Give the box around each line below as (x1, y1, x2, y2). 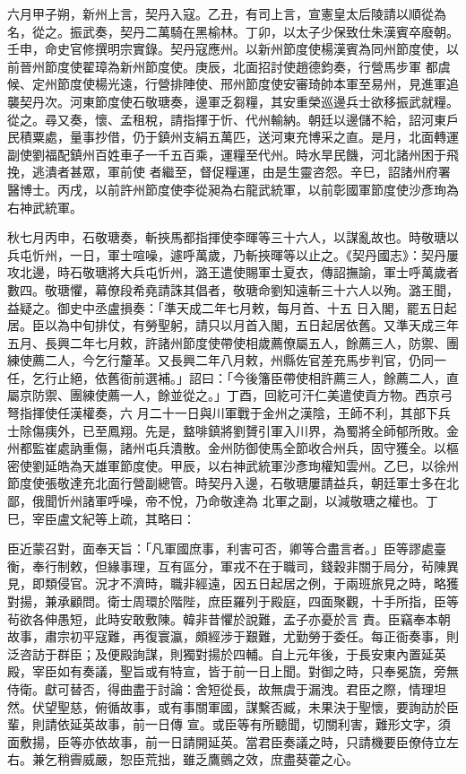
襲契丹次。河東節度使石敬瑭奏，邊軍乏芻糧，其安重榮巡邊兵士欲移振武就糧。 (7, 91, 459, 110)
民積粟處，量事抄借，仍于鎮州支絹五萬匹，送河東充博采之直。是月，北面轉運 (7, 127, 459, 146)
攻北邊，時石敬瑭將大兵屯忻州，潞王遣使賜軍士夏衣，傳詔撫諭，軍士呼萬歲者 (7, 263, 459, 282)
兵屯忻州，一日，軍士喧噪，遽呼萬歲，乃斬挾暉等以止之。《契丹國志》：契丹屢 (7, 245, 459, 264)
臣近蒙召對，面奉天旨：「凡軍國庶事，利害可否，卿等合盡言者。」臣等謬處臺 (7, 539, 446, 558)
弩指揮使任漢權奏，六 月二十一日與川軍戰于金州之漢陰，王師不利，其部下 (7, 404, 438, 422)
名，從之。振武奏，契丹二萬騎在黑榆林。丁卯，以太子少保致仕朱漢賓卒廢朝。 (7, 22, 459, 40)
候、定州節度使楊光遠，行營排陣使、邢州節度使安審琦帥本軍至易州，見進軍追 (7, 74, 459, 93)
